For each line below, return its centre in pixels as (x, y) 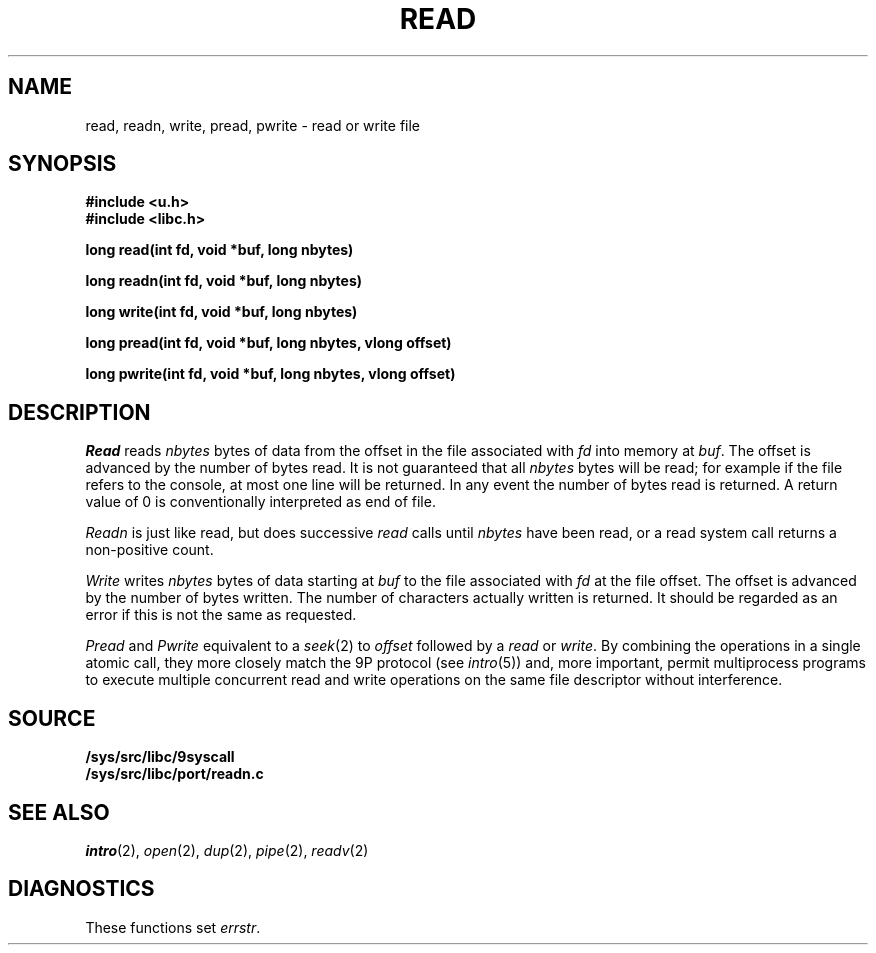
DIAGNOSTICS (81, 889)
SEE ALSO (59, 812)
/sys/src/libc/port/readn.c (174, 774)
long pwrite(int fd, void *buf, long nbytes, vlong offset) (270, 374)
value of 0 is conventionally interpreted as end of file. (260, 502)
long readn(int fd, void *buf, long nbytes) (224, 281)
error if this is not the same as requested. (221, 615)
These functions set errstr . (173, 927)
